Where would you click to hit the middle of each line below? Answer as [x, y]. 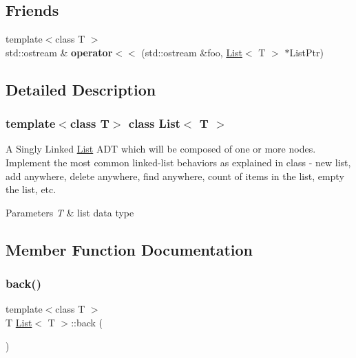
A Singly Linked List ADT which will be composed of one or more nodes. [161, 149]
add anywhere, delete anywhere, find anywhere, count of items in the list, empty [175, 176]
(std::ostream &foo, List [192, 52]
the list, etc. [31, 189]
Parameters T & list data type [70, 212]
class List [154, 123]
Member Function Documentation [129, 249]
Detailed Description [81, 89]
